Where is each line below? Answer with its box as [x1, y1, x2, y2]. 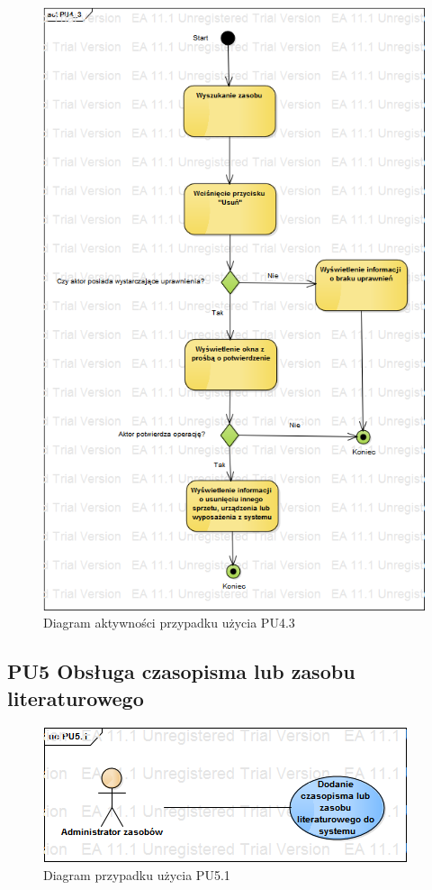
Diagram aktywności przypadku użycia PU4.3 [43, 613, 295, 632]
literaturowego [7, 684, 144, 711]
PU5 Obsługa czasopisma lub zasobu [7, 657, 355, 685]
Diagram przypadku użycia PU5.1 [43, 866, 230, 885]
